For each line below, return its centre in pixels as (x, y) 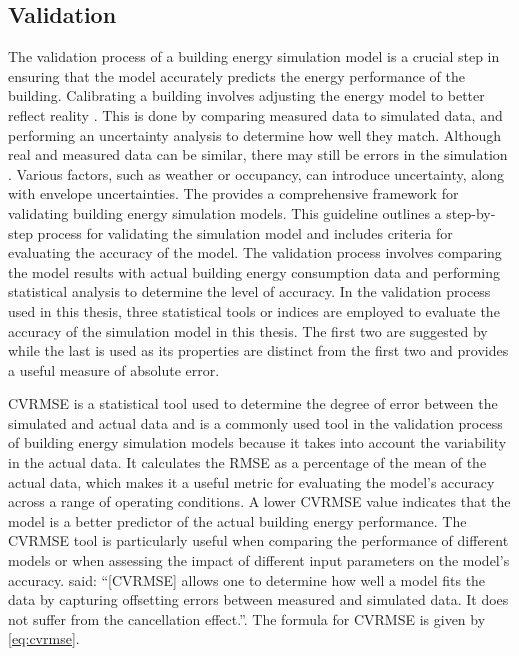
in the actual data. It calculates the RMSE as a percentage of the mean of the (247, 462)
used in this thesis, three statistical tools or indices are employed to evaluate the (254, 310)
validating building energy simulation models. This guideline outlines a (225, 212)
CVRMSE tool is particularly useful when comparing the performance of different (258, 540)
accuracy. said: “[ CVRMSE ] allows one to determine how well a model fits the (247, 579)
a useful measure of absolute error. (114, 369)
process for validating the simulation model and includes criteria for (245, 232)
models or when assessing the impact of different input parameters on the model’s (259, 560)
